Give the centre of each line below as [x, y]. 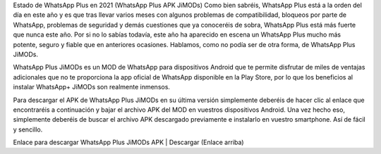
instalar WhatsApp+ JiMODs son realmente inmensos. [92, 87]
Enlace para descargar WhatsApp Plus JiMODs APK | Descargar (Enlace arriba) [128, 142]
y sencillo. [28, 129]
